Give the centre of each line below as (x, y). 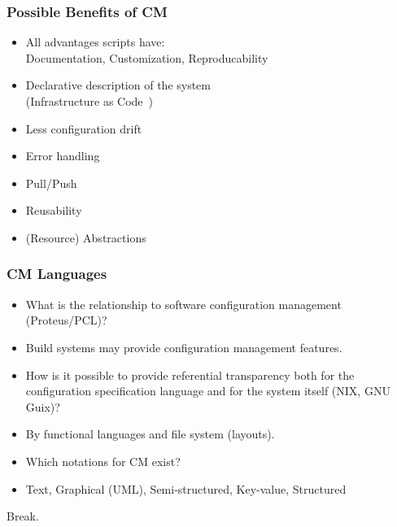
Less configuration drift (84, 128)
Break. (23, 516)
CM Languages (57, 274)
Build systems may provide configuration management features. (184, 347)
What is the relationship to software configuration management (183, 304)
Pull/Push (51, 183)
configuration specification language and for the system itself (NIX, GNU (208, 391)
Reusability (54, 210)
